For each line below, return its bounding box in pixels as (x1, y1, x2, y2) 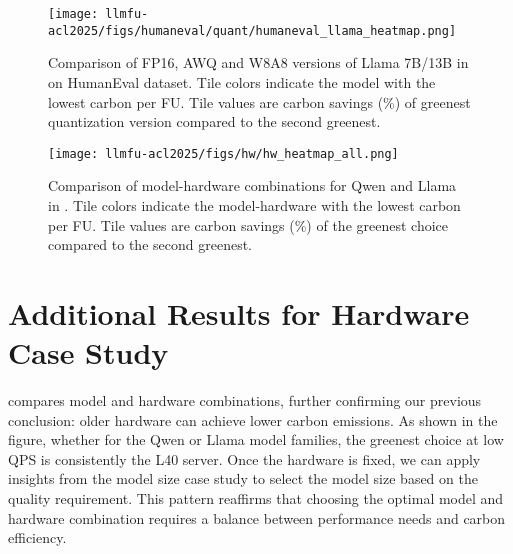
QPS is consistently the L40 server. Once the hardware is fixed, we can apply (8, 448, 481, 469)
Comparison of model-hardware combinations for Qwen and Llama (48, 175, 457, 196)
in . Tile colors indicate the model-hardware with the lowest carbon (48, 194, 461, 215)
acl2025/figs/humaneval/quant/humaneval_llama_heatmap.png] (48, 23, 457, 38)
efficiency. (8, 527, 67, 548)
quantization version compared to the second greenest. (48, 111, 381, 132)
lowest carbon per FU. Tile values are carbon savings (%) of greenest (48, 91, 471, 112)
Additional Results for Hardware (8, 292, 470, 333)
